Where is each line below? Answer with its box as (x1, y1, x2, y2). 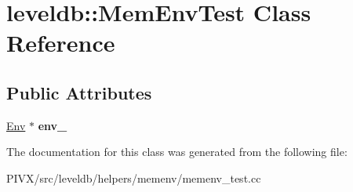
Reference (6, 27, 115, 59)
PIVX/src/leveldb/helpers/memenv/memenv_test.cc (6, 169, 261, 186)
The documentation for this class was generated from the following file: (6, 143, 348, 160)
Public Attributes (6, 80, 152, 104)
